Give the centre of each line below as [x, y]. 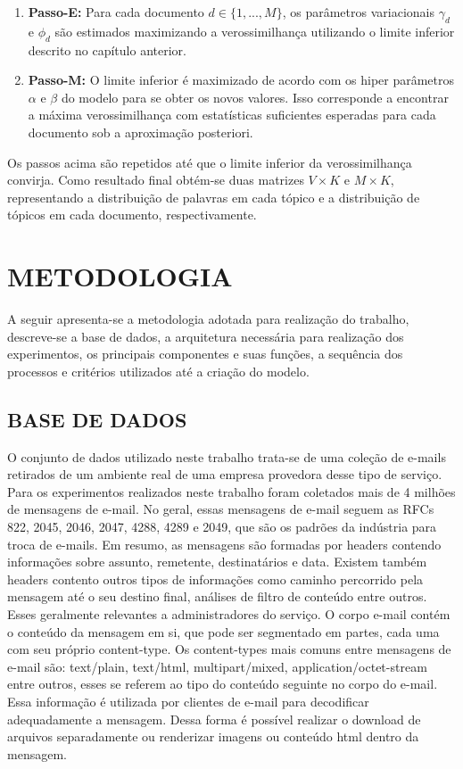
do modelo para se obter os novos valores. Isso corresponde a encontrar [255, 97]
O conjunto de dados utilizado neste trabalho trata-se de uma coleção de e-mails [227, 456]
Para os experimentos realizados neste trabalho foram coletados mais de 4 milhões [231, 491]
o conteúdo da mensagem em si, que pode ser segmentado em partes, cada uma [223, 631]
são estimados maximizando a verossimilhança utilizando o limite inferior [255, 31]
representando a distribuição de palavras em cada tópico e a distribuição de [214, 197]
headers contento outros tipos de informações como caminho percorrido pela [215, 579]
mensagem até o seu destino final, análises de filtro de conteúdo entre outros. [217, 596]
